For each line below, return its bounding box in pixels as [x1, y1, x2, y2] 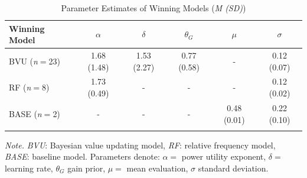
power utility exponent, [181, 150, 266, 163]
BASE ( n [9, 107, 42, 119]
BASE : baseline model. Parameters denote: [5, 150, 160, 163]
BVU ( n [9, 54, 38, 67]
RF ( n [9, 81, 31, 93]
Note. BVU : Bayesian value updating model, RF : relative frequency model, [5, 138, 276, 151]
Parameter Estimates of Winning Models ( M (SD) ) [61, 2, 246, 14]
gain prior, [67, 162, 106, 174]
